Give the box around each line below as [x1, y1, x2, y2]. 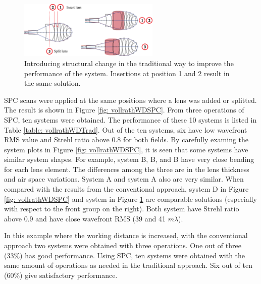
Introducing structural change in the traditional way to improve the [24, 58, 234, 68]
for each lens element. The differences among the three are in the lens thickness [4, 163, 249, 174]
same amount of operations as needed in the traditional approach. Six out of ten [4, 260, 252, 270]
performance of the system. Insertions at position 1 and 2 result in [24, 68, 230, 78]
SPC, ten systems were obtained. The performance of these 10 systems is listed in [4, 114, 257, 125]
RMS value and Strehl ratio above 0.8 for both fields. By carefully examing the [4, 134, 249, 145]
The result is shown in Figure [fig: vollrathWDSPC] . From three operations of [4, 104, 244, 115]
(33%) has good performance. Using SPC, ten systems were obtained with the [4, 250, 245, 260]
